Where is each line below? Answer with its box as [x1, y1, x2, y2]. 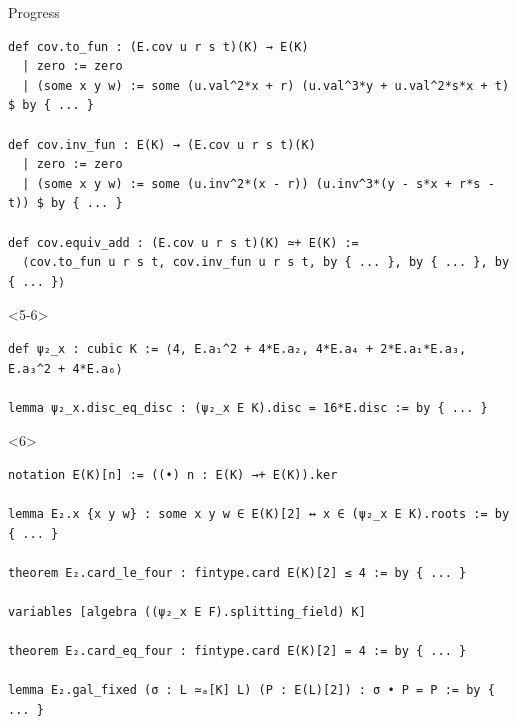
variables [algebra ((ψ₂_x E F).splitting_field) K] [8, 605, 366, 620]
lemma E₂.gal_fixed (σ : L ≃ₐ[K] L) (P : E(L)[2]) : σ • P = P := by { [8, 683, 495, 698]
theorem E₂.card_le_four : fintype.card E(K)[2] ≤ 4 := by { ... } [8, 565, 467, 580]
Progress [8, 2, 60, 22]
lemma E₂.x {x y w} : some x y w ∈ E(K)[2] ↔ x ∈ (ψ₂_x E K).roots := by [8, 507, 510, 522]
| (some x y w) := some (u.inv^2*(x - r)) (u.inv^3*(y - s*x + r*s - [22, 176, 495, 191]
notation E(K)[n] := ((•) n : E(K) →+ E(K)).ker [8, 467, 338, 482]
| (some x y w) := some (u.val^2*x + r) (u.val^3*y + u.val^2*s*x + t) [22, 78, 510, 93]
